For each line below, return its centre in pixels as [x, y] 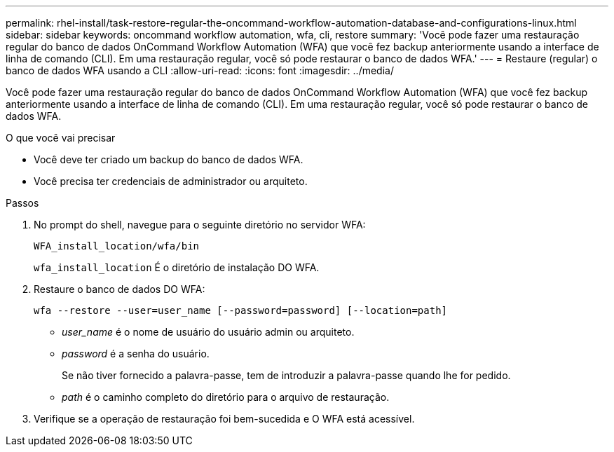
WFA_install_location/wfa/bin [117, 246]
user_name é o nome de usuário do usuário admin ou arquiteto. [208, 332]
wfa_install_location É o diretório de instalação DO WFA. [177, 267]
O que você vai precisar [61, 138]
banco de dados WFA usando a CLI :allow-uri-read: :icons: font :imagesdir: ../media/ [200, 70]
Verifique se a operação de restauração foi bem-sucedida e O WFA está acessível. [224, 419]
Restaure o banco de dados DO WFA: [120, 289]
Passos [22, 203]
